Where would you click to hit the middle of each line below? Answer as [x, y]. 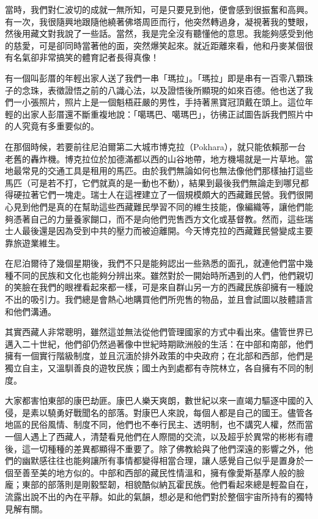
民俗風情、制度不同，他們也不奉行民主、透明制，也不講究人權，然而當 [172, 424]
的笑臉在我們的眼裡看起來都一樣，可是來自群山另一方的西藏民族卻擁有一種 [155, 287]
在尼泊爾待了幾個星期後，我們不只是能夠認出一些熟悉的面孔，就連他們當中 [155, 263]
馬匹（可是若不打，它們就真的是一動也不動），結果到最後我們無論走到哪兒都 [157, 182]
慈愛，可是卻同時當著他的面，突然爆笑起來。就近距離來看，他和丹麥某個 [159, 45]
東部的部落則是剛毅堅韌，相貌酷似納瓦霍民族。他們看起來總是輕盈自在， [167, 484]
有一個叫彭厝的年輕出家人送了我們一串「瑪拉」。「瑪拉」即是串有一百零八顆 [155, 78]
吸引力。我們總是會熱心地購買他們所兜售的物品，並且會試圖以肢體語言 [172, 299]
